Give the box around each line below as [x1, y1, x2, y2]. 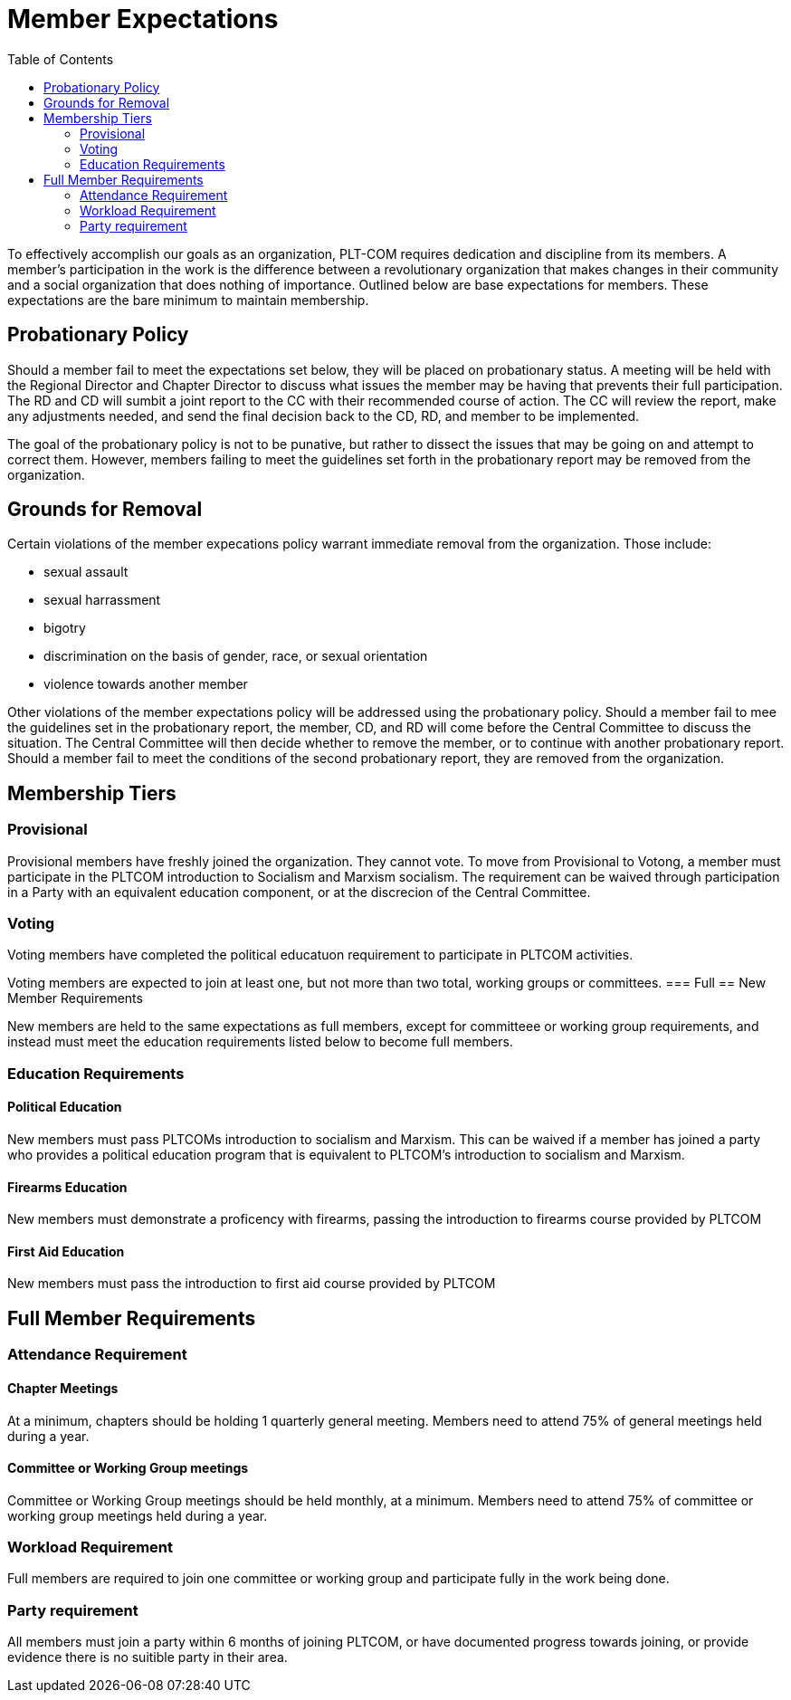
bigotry [43, 620, 86, 636]
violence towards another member [43, 676, 248, 692]
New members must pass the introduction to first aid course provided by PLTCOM [7, 1275, 496, 1292]
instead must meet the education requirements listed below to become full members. [7, 1034, 513, 1050]
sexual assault [43, 564, 129, 580]
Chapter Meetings [7, 1380, 119, 1396]
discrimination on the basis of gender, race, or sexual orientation [43, 648, 428, 664]
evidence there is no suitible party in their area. [7, 1649, 288, 1666]
